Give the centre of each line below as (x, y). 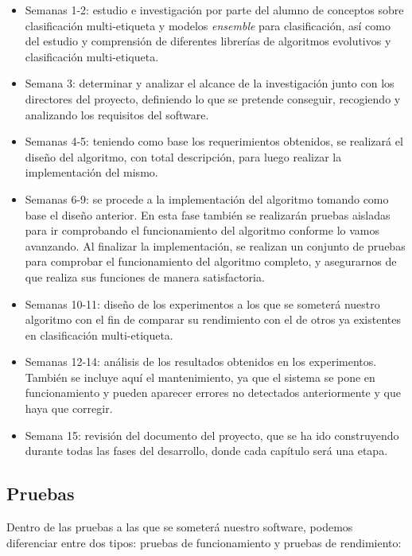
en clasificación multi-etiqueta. (99, 334)
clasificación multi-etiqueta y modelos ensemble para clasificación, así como (208, 25)
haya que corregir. (69, 408)
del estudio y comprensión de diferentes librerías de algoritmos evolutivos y (208, 41)
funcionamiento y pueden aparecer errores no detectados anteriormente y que (213, 393)
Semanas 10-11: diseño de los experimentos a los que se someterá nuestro (202, 303)
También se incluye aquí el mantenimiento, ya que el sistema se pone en (200, 377)
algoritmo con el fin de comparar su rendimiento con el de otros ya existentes (213, 319)
